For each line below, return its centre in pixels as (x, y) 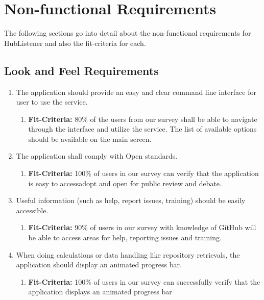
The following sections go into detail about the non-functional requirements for (128, 33)
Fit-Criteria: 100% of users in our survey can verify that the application (143, 173)
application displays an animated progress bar (100, 292)
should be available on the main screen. (90, 139)
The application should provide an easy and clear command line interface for (136, 92)
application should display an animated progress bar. (99, 265)
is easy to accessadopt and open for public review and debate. (125, 183)
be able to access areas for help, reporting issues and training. (125, 237)
